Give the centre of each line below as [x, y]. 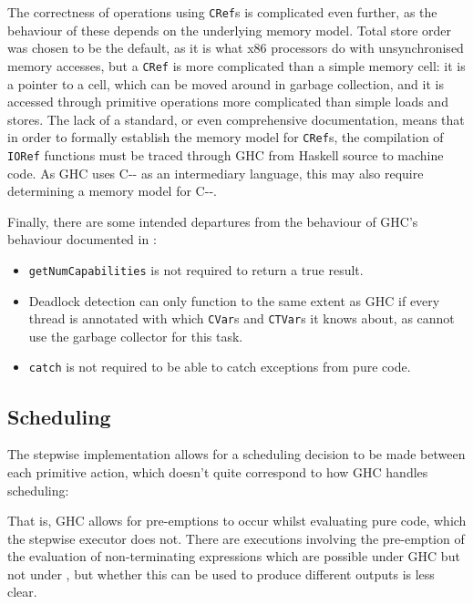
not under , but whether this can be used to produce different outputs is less [221, 573]
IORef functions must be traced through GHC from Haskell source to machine [226, 154]
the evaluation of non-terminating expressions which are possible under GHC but [234, 556]
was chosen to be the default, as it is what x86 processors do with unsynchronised [236, 48]
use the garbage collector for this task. [136, 336]
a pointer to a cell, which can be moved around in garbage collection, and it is [226, 83]
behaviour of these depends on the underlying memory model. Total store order [229, 30]
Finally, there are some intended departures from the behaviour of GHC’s [213, 221]
